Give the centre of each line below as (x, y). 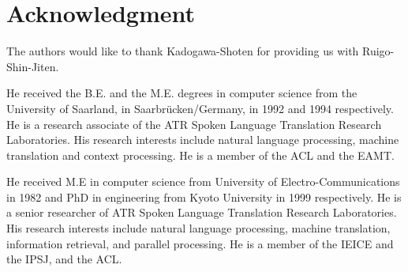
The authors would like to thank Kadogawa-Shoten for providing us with (183, 51)
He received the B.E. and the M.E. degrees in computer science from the (182, 93)
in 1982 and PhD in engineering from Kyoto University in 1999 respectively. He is (204, 196)
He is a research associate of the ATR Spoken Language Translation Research (194, 124)
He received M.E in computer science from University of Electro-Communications (203, 181)
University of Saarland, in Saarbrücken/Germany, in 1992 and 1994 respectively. (200, 108)
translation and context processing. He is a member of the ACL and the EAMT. (200, 155)
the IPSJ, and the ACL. (64, 259)
